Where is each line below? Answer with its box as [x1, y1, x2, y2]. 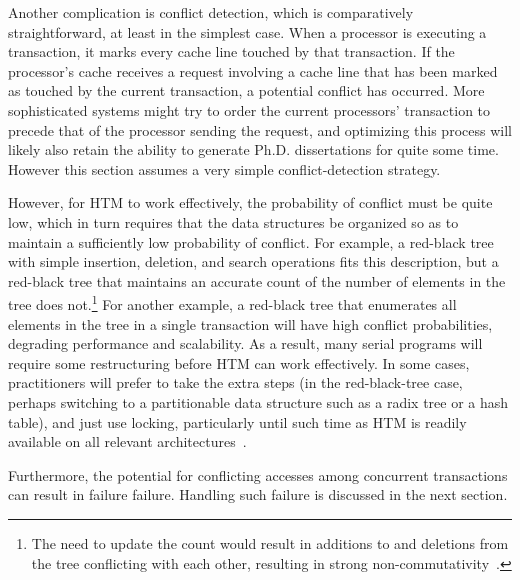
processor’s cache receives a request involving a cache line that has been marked [8, 60, 498, 81]
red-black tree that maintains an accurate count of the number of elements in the [8, 270, 506, 291]
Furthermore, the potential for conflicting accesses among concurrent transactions [8, 464, 508, 485]
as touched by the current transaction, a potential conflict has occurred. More [8, 80, 485, 101]
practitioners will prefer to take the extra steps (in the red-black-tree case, [8, 372, 463, 393]
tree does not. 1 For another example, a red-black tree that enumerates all [8, 291, 457, 314]
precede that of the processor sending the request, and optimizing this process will [8, 119, 512, 140]
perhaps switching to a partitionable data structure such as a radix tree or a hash [8, 391, 509, 412]
